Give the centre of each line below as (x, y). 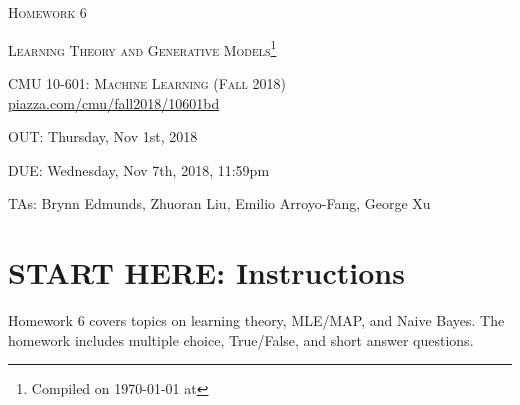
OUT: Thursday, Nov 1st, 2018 (103, 136)
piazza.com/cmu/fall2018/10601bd (114, 102)
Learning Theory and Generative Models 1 (142, 48)
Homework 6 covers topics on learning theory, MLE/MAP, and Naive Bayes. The (256, 320)
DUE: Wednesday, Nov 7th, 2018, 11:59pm (139, 169)
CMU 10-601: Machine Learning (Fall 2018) (147, 83)
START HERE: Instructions (206, 272)
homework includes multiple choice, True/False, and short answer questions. (241, 339)
